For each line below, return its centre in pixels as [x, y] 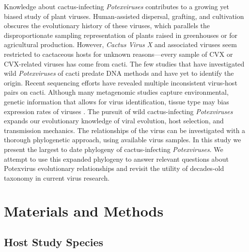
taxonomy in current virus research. [57, 177]
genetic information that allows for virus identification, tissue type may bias [117, 101]
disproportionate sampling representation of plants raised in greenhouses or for [121, 35]
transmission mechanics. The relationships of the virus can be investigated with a [125, 130]
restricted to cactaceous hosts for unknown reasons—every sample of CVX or [118, 54]
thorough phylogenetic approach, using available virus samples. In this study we [123, 140]
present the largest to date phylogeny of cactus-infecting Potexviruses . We [114, 149]
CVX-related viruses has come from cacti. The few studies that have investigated [124, 63]
